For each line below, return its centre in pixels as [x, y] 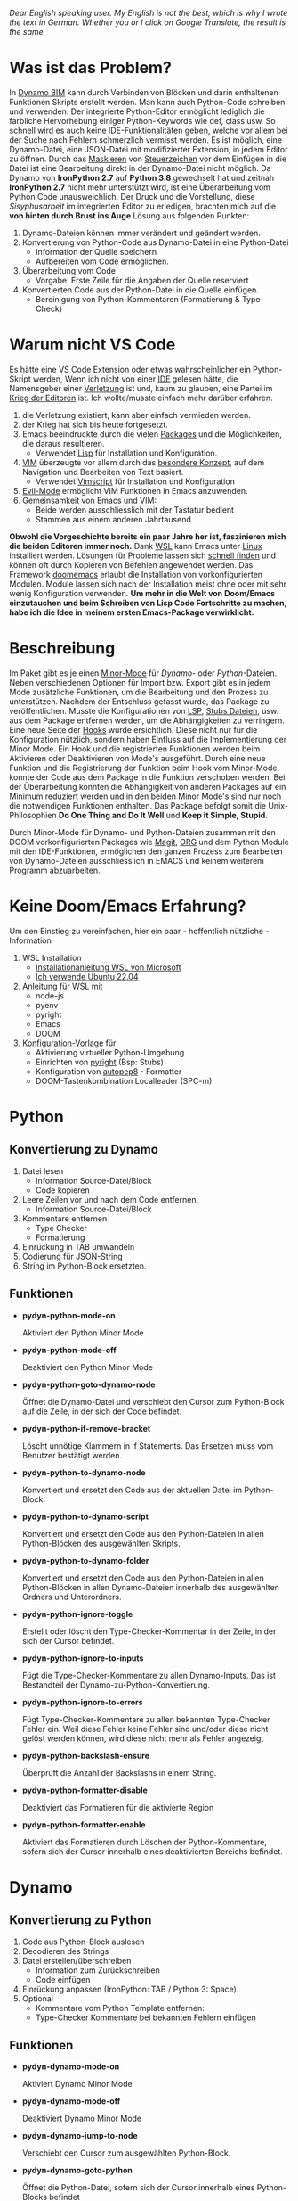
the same [27, 32]
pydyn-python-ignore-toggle [77, 1614]
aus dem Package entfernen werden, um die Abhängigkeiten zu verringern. [147, 720]
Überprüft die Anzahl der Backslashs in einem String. [119, 1772]
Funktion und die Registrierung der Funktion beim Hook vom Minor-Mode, [145, 768]
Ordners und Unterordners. [72, 1597]
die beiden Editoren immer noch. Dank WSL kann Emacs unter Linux [136, 546]
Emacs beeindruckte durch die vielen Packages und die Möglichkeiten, [152, 434]
